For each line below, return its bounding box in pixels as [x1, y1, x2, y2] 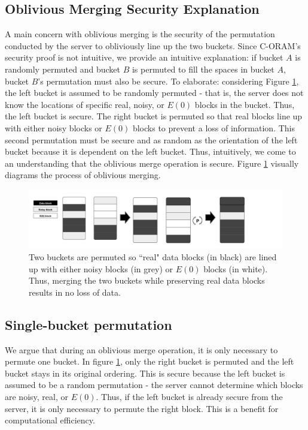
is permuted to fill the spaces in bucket [132, 62, 275, 75]
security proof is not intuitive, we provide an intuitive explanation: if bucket [5, 51, 283, 64]
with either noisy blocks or [5, 121, 102, 134]
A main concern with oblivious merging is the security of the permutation [5, 28, 275, 40]
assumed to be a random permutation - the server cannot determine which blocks [5, 378, 303, 391]
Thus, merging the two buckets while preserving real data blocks [29, 274, 265, 287]
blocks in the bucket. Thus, [194, 98, 295, 110]
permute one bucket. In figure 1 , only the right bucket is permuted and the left [5, 355, 294, 368]
